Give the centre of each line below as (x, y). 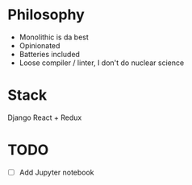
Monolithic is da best (54, 37)
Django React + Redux (45, 117)
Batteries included (49, 54)
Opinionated (40, 45)
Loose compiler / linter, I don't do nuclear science (102, 63)
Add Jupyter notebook (56, 172)
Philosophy (46, 15)
